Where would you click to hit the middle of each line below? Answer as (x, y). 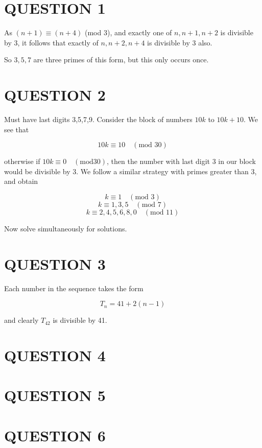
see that (17, 129)
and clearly (21, 320)
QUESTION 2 (55, 95)
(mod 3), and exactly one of (128, 32)
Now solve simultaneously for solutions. (66, 228)
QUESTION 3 (55, 263)
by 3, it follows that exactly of (51, 42)
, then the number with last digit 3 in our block (181, 161)
